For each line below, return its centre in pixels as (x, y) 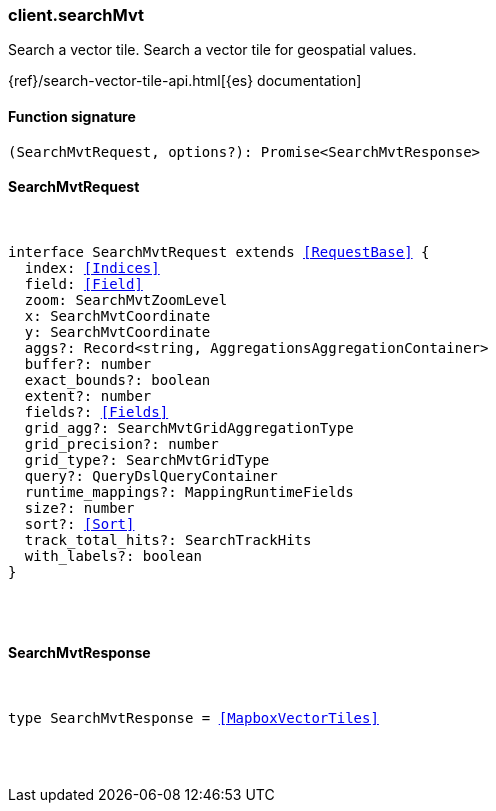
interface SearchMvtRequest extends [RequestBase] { (219, 251)
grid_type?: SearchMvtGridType (147, 459)
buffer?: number (88, 363)
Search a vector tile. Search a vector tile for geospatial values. (212, 50)
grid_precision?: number (121, 443)
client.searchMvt (76, 15)
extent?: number (88, 395)
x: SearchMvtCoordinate (117, 315)
